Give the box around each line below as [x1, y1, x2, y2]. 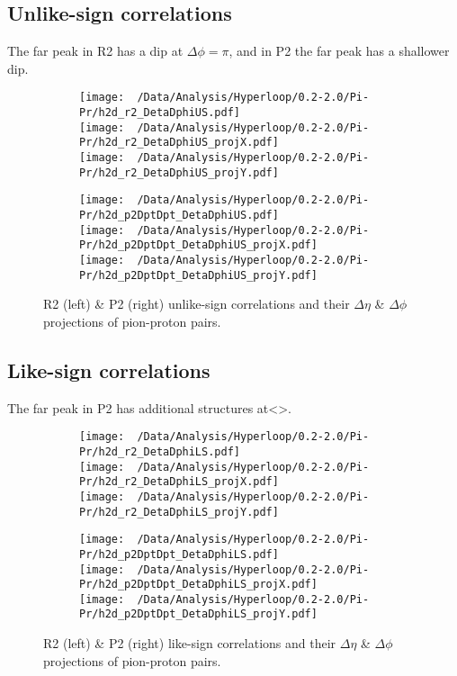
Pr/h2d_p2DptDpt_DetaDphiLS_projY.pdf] [79, 608, 318, 621]
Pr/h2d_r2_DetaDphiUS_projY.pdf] [79, 166, 279, 179]
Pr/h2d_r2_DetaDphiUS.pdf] [79, 106, 240, 120]
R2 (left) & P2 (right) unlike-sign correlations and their [43, 294, 350, 313]
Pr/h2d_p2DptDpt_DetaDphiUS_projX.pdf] [79, 239, 318, 252]
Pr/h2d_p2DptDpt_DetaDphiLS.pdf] [79, 547, 279, 561]
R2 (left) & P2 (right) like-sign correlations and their [43, 634, 336, 653]
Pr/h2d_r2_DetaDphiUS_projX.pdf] [79, 136, 279, 149]
